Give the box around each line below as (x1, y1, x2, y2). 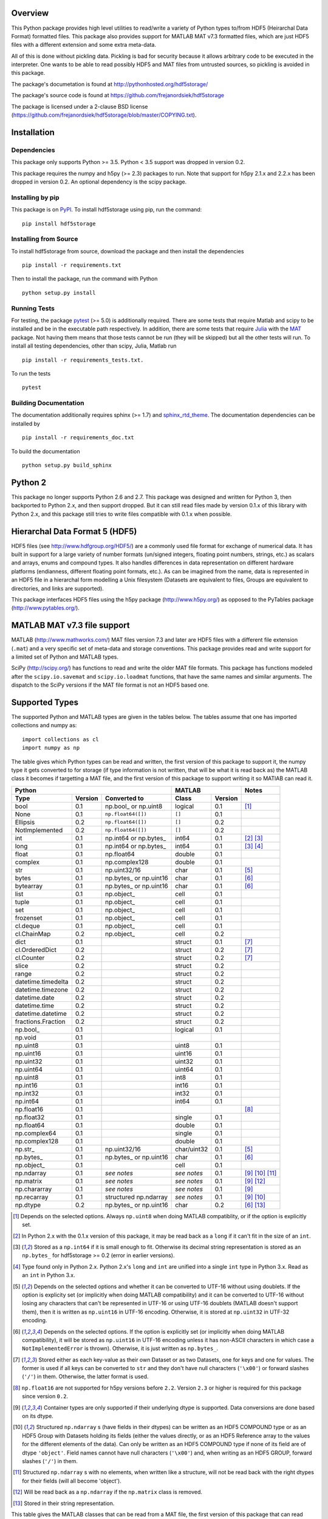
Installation (11, 127, 55, 137)
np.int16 (15, 1081, 38, 1089)
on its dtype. (22, 1413, 54, 1420)
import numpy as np (22, 744, 80, 752)
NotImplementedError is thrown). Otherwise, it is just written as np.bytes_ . (22, 1345, 219, 1352)
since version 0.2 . (22, 1393, 69, 1400)
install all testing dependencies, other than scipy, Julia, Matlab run (11, 342, 177, 349)
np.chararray (15, 1185, 52, 1193)
